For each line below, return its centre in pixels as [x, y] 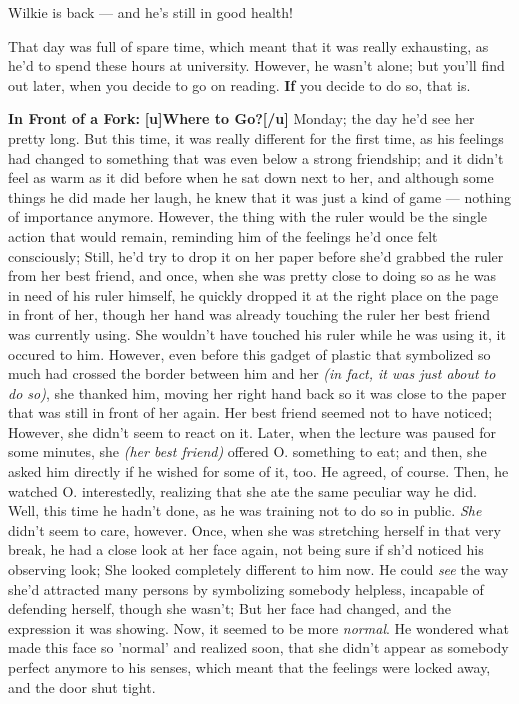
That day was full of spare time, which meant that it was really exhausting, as [248, 45]
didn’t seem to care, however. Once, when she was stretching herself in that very [254, 529]
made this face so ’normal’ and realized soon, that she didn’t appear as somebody [258, 647]
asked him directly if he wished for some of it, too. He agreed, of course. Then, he [258, 471]
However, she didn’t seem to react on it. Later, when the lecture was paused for [252, 431]
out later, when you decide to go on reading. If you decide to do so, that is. [239, 84]
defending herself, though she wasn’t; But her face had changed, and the [230, 608]
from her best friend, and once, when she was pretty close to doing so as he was [252, 275]
